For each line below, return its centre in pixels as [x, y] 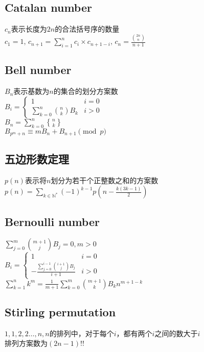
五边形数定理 [37, 158]
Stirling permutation [60, 312]
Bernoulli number [52, 221]
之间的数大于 [176, 333]
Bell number [38, 70]
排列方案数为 [26, 343]
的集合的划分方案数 [86, 91]
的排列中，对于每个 [82, 333]
